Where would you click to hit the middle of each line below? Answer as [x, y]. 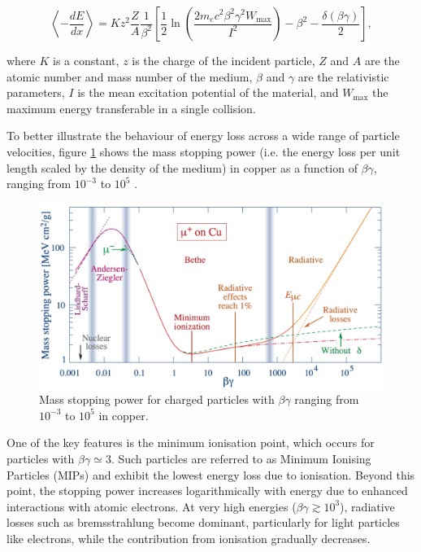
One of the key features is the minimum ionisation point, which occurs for [191, 442]
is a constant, [86, 60]
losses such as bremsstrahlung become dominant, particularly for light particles [203, 522]
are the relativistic [343, 76]
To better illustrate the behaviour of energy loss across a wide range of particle [203, 136]
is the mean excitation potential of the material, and [208, 92]
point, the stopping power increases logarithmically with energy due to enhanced [207, 491]
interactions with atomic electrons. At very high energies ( [152, 506]
